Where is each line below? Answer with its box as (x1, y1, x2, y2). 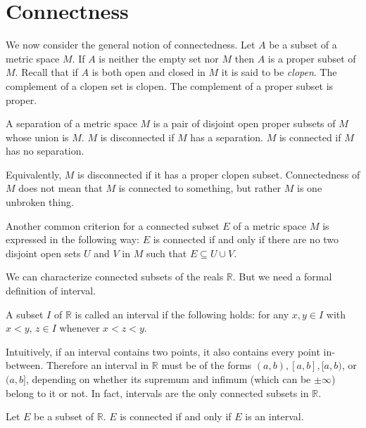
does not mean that (18, 181, 103, 195)
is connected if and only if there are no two (153, 232, 339, 247)
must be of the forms (161, 358, 252, 372)
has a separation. (190, 129, 264, 144)
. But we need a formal (232, 269, 332, 284)
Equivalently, (6, 167, 62, 181)
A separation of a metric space (6, 116, 137, 131)
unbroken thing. (6, 195, 74, 209)
